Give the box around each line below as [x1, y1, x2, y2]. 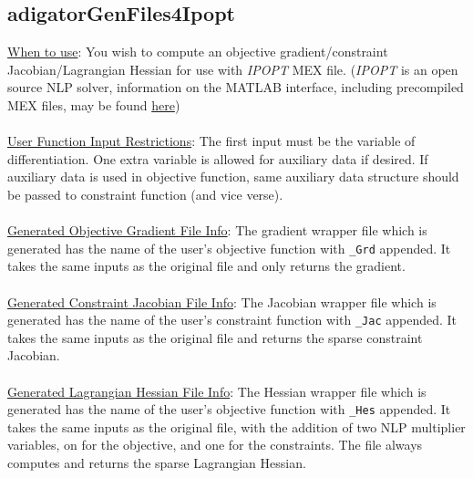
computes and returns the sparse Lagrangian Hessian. [7, 453, 306, 473]
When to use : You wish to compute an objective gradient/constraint [7, 42, 388, 61]
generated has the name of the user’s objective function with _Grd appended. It [7, 238, 451, 257]
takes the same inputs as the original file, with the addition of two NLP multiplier [7, 417, 466, 436]
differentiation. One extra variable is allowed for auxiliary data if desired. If [7, 149, 428, 168]
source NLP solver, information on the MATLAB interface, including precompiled [7, 78, 464, 97]
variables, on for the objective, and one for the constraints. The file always [7, 435, 423, 454]
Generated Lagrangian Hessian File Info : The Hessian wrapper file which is [7, 381, 427, 400]
